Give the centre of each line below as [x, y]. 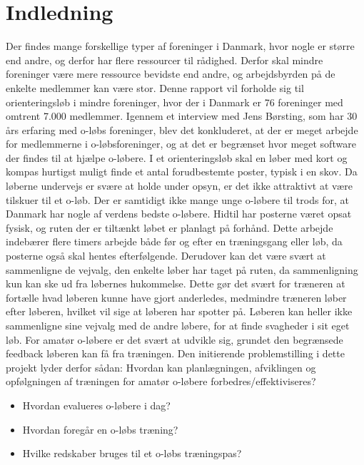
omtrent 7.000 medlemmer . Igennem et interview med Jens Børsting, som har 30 [182, 116]
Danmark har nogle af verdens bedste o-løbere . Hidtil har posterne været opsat [179, 214]
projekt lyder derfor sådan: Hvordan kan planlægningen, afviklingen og [161, 367]
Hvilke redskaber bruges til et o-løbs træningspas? [132, 453]
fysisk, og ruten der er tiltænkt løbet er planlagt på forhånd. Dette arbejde [170, 227]
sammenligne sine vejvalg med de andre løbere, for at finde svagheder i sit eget [178, 325]
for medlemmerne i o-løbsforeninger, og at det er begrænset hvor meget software [181, 144]
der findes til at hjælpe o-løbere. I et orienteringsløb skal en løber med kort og [177, 157]
